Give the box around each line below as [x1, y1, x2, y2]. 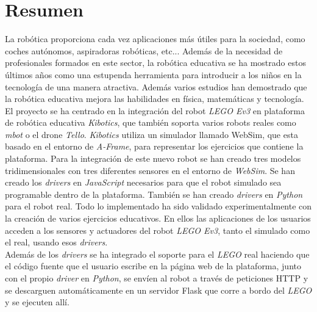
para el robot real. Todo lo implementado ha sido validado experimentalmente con [5, 200, 312, 212]
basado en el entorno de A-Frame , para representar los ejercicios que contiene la [5, 140, 304, 153]
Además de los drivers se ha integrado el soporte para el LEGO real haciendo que [5, 247, 310, 260]
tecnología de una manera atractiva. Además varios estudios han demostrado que [5, 80, 307, 93]
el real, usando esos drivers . [5, 236, 108, 249]
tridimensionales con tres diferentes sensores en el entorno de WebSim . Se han [5, 164, 295, 176]
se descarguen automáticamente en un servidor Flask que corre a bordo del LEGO [5, 283, 312, 296]
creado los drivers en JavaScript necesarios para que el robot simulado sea [5, 176, 282, 189]
